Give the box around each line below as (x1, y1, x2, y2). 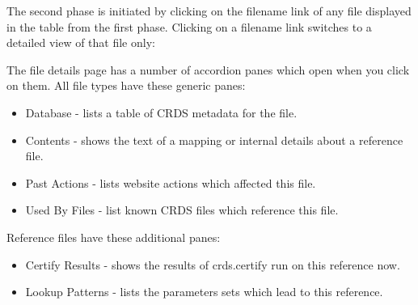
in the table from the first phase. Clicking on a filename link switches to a (6, 18, 372, 35)
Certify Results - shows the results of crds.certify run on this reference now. (25, 256, 400, 273)
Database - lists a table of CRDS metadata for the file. (25, 104, 298, 121)
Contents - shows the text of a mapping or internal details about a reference (25, 131, 403, 148)
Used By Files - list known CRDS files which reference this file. (25, 201, 339, 218)
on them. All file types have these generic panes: (6, 77, 246, 94)
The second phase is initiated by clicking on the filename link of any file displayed (6, 2, 412, 19)
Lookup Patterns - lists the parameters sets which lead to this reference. (25, 283, 383, 300)
